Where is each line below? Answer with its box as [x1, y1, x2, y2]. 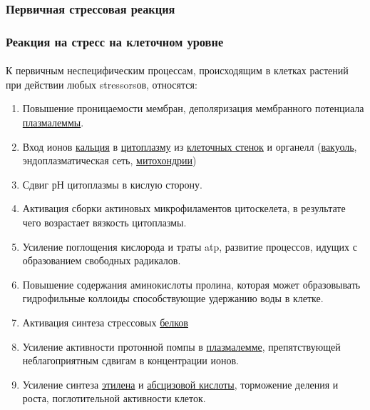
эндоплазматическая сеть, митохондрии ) [22, 153, 197, 168]
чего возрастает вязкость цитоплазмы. [22, 215, 187, 230]
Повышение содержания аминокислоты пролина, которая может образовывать [22, 276, 361, 291]
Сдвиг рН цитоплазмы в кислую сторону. [22, 176, 202, 191]
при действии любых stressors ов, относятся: [6, 76, 197, 91]
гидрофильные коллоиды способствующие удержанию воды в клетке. [22, 291, 324, 306]
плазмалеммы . [22, 115, 84, 130]
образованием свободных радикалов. [22, 253, 181, 268]
